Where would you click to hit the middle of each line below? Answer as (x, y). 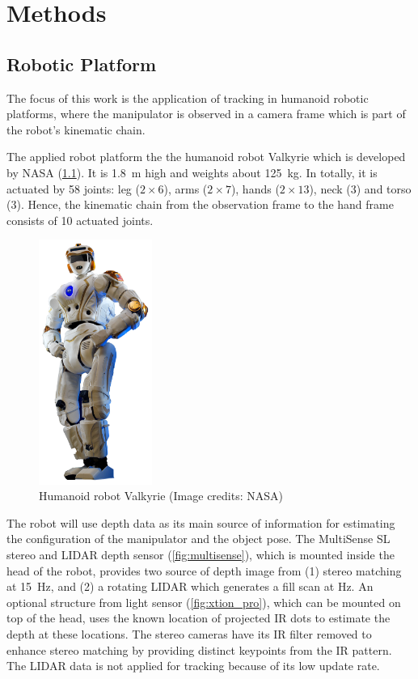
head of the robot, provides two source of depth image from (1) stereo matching (204, 570)
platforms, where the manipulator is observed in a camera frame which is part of (206, 114)
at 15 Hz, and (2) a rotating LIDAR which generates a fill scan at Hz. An (190, 586)
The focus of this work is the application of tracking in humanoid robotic (188, 98)
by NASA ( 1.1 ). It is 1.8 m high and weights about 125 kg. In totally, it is (192, 172)
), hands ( (255, 188)
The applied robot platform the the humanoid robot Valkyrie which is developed (206, 157)
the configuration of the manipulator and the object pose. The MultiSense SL (198, 539)
